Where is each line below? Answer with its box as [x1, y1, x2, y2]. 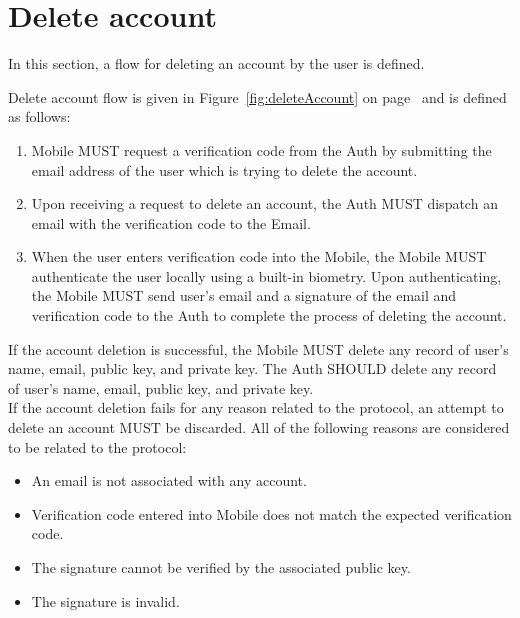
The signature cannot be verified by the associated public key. [31, 557, 411, 577]
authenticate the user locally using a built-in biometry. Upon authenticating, [31, 265, 502, 286]
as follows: [8, 106, 71, 127]
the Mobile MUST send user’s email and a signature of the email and [31, 285, 457, 306]
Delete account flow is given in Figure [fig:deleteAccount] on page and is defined [8, 86, 507, 107]
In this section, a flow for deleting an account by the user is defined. [8, 53, 425, 74]
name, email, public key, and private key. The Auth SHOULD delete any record [8, 358, 497, 379]
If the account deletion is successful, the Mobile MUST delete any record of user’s [8, 338, 509, 359]
